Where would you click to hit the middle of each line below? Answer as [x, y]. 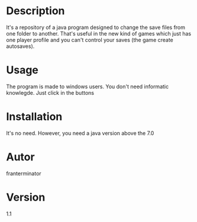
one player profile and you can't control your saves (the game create [90, 40]
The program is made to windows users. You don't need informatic [88, 86]
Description [35, 11]
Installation [34, 117]
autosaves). [20, 46]
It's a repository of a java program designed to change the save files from [96, 27]
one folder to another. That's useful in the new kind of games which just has [99, 33]
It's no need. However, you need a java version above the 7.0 [80, 133]
